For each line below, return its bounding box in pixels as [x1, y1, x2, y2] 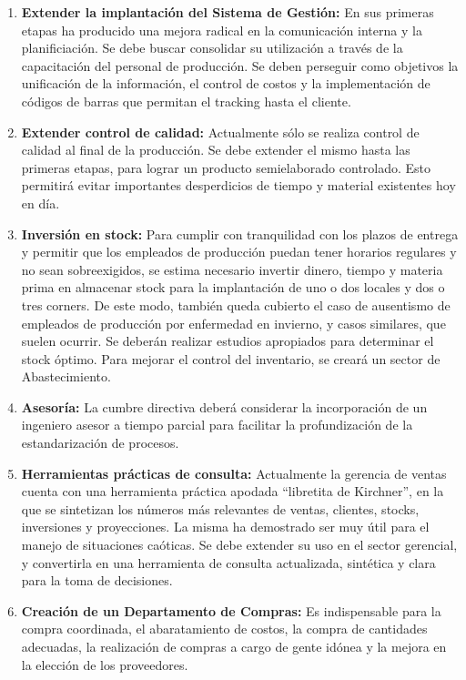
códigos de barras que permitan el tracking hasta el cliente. [21, 91, 351, 110]
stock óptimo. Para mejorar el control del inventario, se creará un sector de [21, 349, 441, 368]
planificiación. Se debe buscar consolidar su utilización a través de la [21, 38, 403, 57]
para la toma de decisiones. [21, 571, 173, 590]
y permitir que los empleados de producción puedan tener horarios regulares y [21, 242, 457, 261]
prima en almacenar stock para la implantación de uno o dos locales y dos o [21, 278, 445, 297]
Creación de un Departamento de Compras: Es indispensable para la [21, 601, 441, 620]
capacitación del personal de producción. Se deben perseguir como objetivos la [21, 56, 459, 75]
